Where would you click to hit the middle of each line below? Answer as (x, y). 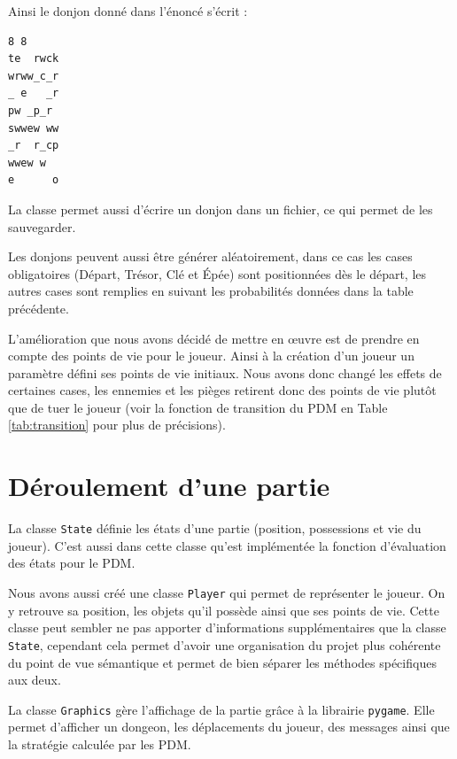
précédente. (39, 308)
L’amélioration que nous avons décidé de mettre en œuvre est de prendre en (214, 338)
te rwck (34, 59)
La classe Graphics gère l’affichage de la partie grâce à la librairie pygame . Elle (221, 709)
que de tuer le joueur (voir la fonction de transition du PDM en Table (198, 407)
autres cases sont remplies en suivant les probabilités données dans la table (211, 291)
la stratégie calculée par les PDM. (100, 744)
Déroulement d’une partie (169, 486)
